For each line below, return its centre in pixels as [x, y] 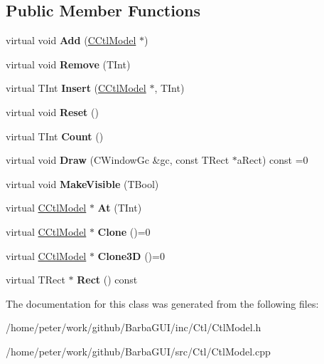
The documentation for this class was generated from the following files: [162, 303]
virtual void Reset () [52, 111]
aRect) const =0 [272, 160]
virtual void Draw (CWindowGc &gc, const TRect [118, 160]
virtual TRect [36, 280]
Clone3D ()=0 [131, 255]
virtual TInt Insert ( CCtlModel [76, 88]
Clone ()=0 [124, 231]
